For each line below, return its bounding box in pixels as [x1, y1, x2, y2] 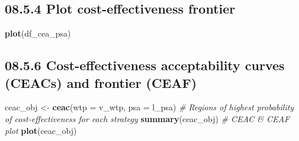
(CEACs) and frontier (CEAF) [5, 73, 197, 91]
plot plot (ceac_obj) [5, 124, 77, 136]
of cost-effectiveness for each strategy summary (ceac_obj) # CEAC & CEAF [5, 112, 290, 124]
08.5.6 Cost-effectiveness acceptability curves [5, 56, 285, 74]
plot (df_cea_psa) [5, 27, 71, 40]
